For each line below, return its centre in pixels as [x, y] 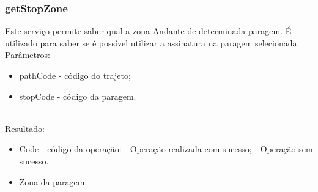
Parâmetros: [28, 55]
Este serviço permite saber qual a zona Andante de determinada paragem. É [148, 31]
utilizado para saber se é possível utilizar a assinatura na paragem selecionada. [152, 42]
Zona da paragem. [53, 181]
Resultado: [25, 128]
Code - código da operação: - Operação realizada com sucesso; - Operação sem [166, 149]
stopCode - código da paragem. [78, 96]
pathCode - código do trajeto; [75, 75]
